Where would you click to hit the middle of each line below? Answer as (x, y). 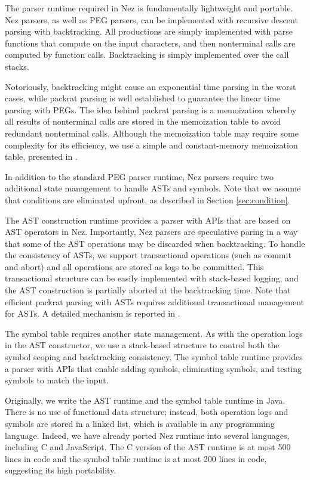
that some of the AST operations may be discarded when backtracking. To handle (155, 243)
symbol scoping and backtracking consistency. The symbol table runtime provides (154, 357)
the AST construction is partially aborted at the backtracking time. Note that (148, 290)
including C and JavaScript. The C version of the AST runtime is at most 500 (148, 447)
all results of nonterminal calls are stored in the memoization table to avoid (143, 121)
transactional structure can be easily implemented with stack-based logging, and (152, 278)
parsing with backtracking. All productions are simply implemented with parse (149, 31)
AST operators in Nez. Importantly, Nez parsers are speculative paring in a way (151, 232)
